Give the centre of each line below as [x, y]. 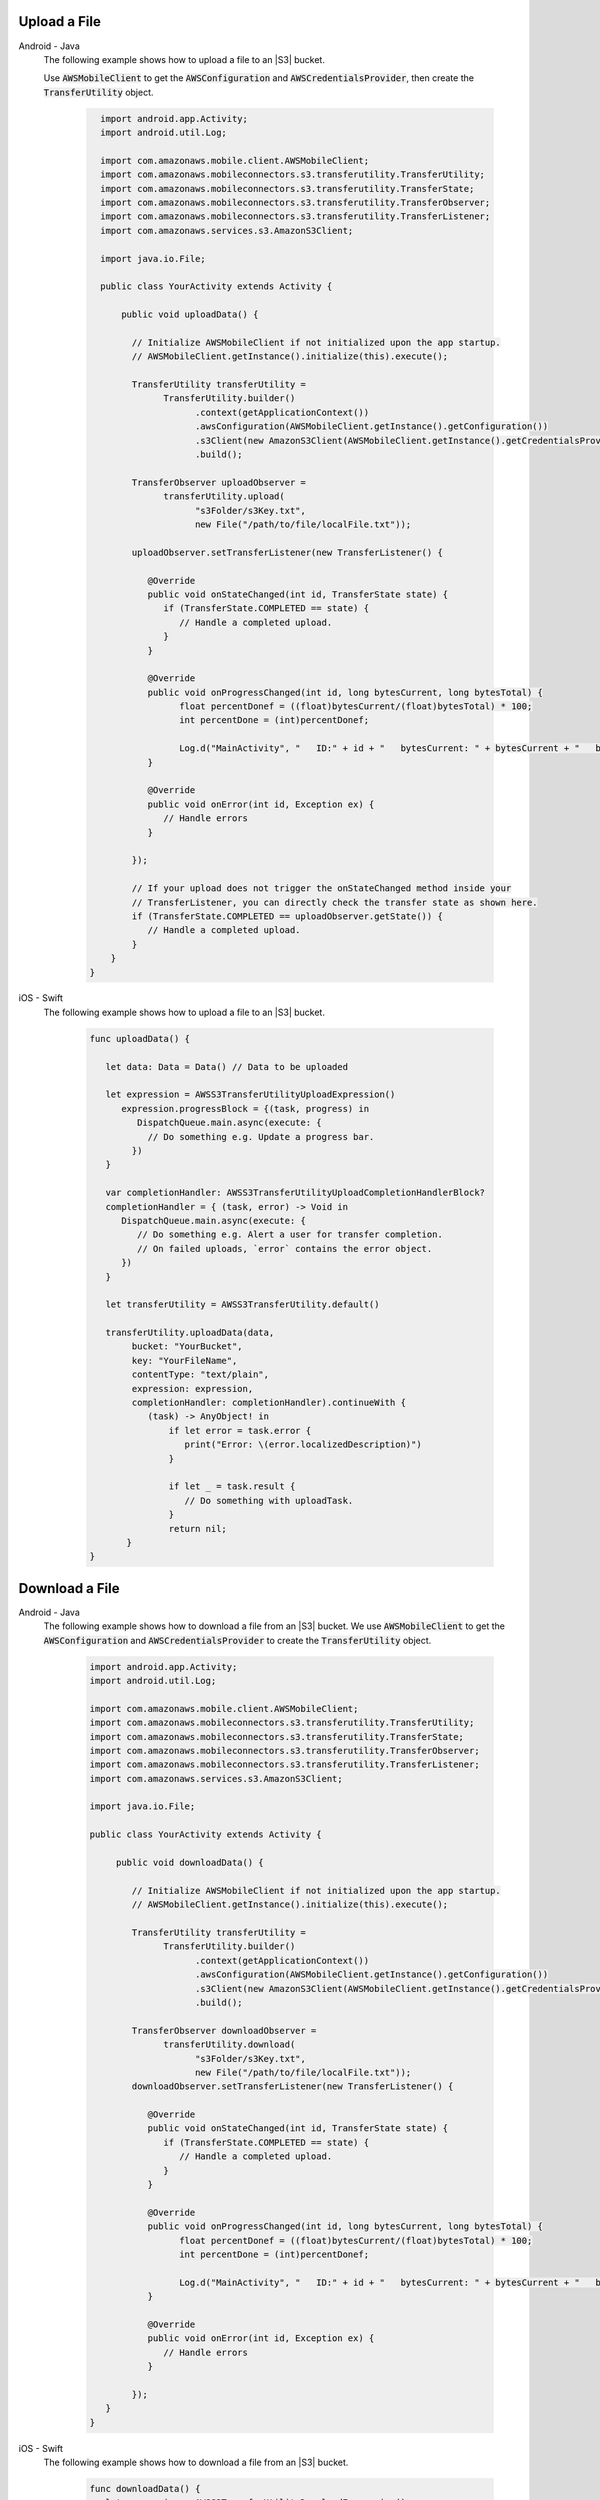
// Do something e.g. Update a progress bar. [261, 1136]
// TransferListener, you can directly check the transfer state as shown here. [335, 902]
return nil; [197, 1528]
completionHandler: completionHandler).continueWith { [269, 1403]
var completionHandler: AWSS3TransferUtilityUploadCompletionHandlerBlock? [295, 1193]
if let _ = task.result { [232, 1486]
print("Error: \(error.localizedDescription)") [303, 1444]
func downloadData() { [145, 2489]
